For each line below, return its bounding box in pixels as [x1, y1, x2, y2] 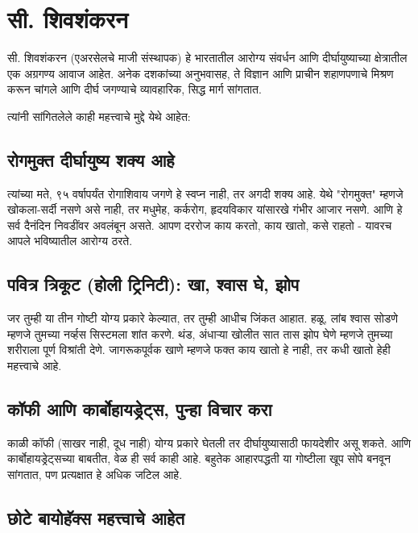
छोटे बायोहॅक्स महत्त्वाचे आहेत [7, 506, 184, 531]
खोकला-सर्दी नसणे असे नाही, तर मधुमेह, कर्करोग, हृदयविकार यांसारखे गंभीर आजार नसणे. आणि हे [7, 201, 403, 218]
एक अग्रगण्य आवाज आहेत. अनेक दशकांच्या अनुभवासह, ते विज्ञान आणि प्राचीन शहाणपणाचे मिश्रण [7, 65, 394, 81]
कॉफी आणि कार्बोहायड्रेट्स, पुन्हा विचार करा [7, 397, 272, 422]
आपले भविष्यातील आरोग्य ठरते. [7, 232, 133, 249]
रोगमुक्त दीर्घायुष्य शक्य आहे [7, 147, 175, 172]
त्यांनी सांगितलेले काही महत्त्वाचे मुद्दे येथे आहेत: [7, 107, 191, 124]
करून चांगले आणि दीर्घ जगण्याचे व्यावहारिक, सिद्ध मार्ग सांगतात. [7, 81, 262, 98]
